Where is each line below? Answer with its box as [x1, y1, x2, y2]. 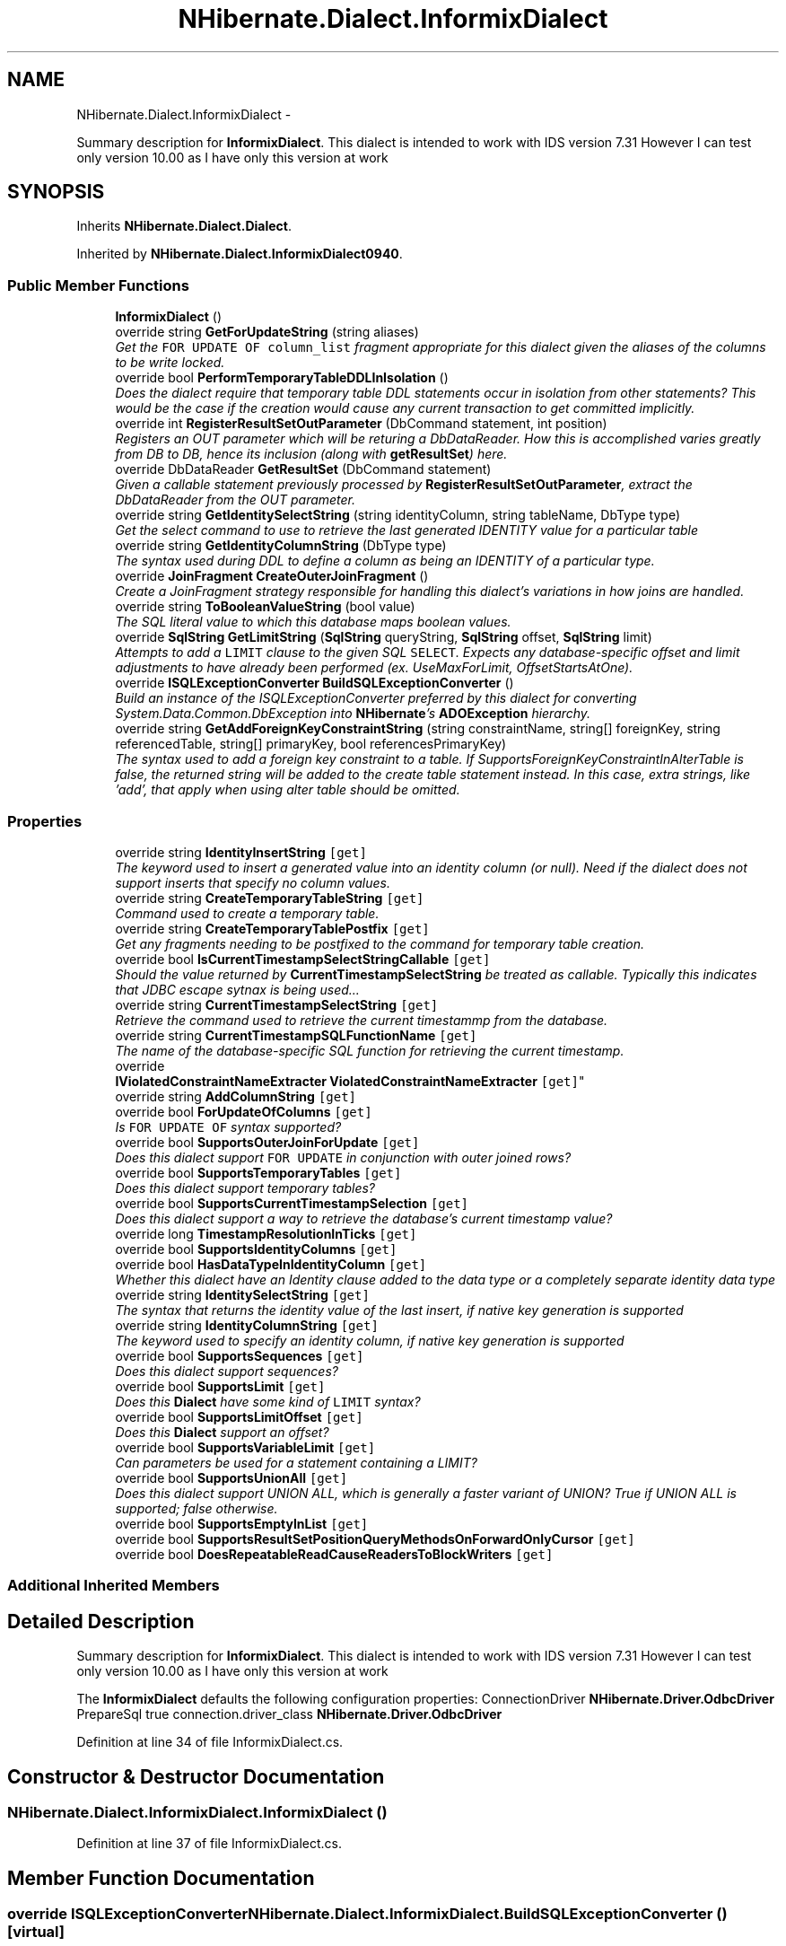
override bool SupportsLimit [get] [115, 1378, 326, 1394]
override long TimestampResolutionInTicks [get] [115, 1225, 417, 1241]
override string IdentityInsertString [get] [115, 844, 367, 860]
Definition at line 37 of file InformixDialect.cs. [76, 1836, 343, 1852]
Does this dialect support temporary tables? [115, 1179, 375, 1196]
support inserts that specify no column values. [115, 874, 390, 890]
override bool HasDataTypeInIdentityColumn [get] [115, 1256, 427, 1272]
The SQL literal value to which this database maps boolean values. [115, 614, 511, 630]
